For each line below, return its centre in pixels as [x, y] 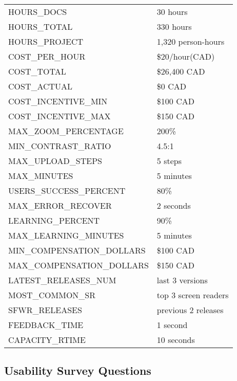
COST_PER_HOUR [47, 56]
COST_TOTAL [37, 71]
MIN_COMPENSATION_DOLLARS [77, 250]
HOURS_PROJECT [46, 41]
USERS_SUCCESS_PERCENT [67, 190]
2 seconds [174, 205]
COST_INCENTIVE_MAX [60, 116]
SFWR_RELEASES [45, 310]
